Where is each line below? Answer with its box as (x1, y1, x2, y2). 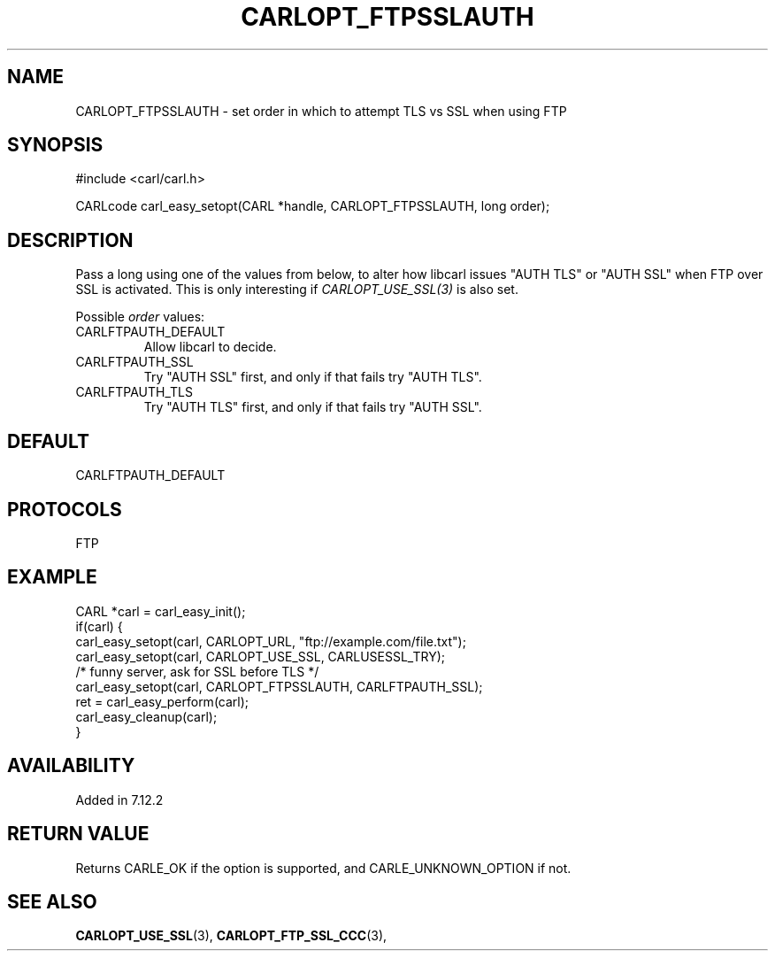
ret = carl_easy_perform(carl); (75, 693, 249, 709)
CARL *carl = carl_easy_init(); (75, 603, 246, 619)
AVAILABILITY (7, 754, 135, 777)
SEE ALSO (7, 890, 97, 913)
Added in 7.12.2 (75, 792, 164, 807)
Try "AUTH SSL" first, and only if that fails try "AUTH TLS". (143, 369, 482, 385)
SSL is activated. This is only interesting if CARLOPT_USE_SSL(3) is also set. (75, 282, 518, 297)
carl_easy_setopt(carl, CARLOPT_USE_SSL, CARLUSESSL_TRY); (75, 648, 445, 664)
